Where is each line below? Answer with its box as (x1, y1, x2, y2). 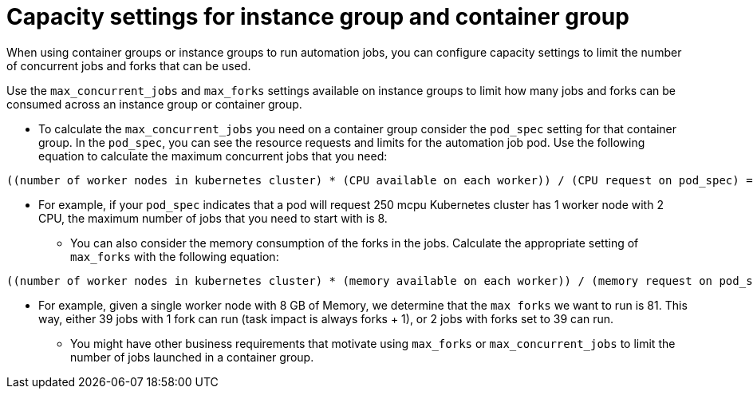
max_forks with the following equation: (70, 249, 279, 263)
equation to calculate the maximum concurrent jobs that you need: (38, 148, 388, 163)
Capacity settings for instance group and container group (6, 3, 629, 30)
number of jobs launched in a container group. (70, 350, 314, 364)
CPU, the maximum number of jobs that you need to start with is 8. (38, 211, 388, 225)
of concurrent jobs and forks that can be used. (6, 58, 251, 73)
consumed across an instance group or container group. (6, 97, 302, 111)
